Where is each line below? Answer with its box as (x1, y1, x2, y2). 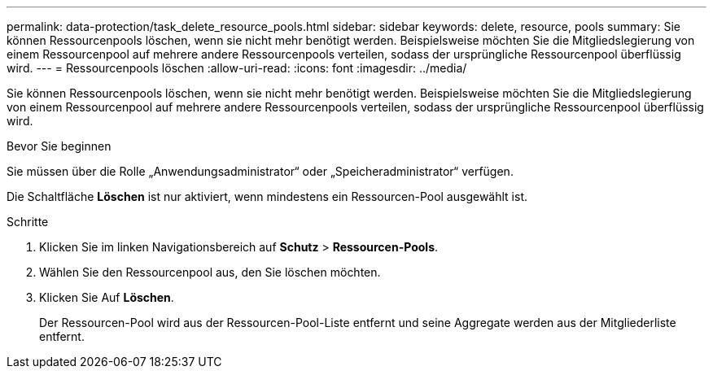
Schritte (7, 215, 49, 229)
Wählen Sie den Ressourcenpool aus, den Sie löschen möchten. (39, 265, 381, 279)
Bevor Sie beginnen (7, 139, 112, 153)
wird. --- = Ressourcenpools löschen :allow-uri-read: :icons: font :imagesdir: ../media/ (7, 61, 467, 75)
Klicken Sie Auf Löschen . (39, 290, 174, 304)
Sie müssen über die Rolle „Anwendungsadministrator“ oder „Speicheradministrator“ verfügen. (7, 164, 514, 178)
